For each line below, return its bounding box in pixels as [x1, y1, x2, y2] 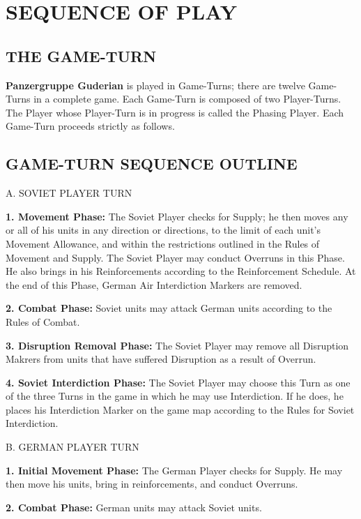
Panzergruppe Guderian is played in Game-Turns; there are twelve [6, 77, 305, 92]
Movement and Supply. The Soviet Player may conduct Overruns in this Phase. [6, 250, 345, 264]
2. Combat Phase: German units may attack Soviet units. [6, 499, 262, 514]
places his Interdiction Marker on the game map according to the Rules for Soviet [6, 402, 355, 416]
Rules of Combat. [6, 314, 80, 329]
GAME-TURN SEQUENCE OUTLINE [6, 153, 298, 174]
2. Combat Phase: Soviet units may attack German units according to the [6, 301, 332, 315]
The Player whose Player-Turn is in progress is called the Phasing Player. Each [6, 105, 344, 119]
